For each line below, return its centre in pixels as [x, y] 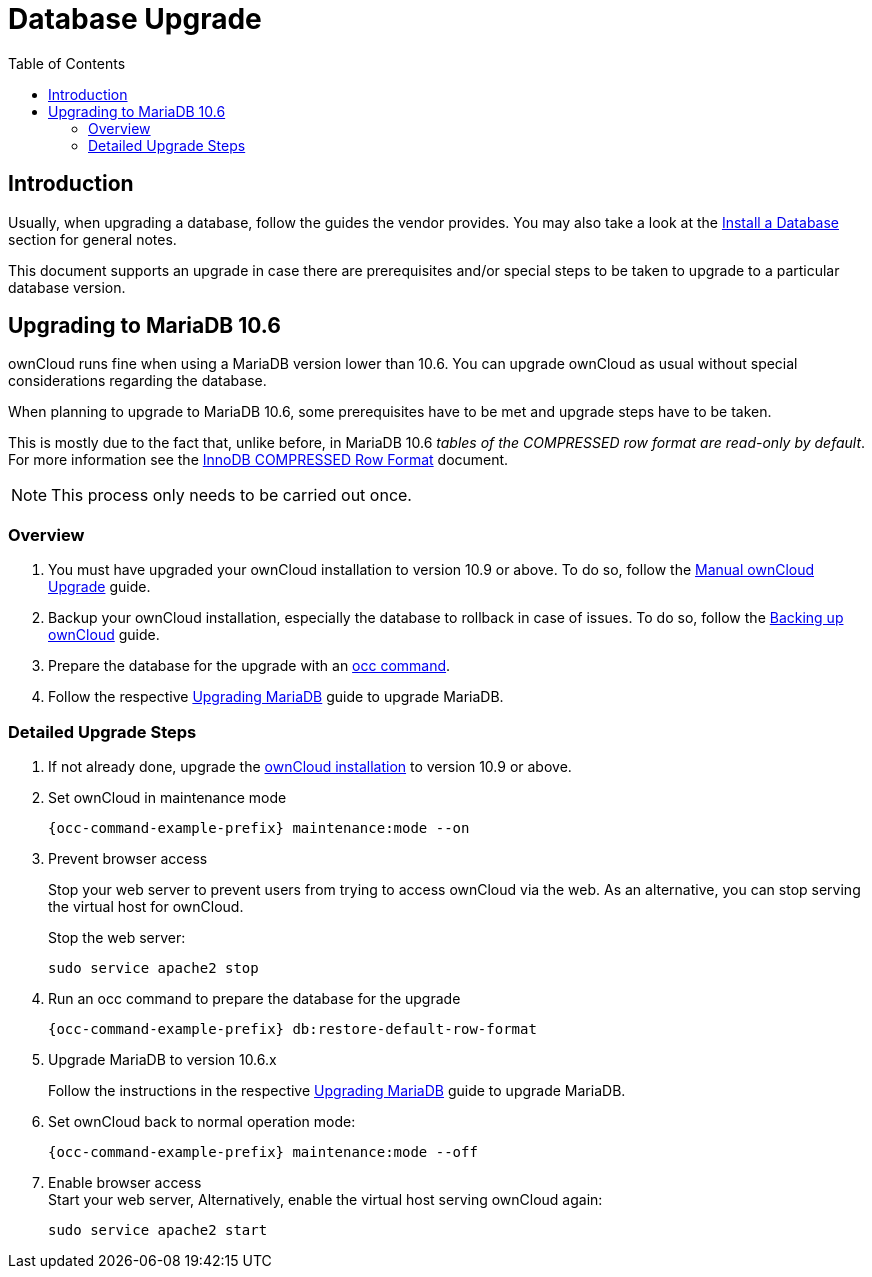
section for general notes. [92, 239]
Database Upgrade [135, 19]
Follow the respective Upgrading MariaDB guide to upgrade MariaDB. [276, 697]
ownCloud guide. [104, 635]
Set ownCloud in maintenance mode [167, 797]
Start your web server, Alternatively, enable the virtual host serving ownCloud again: [325, 1199]
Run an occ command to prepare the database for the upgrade [254, 998]
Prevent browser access [128, 858]
